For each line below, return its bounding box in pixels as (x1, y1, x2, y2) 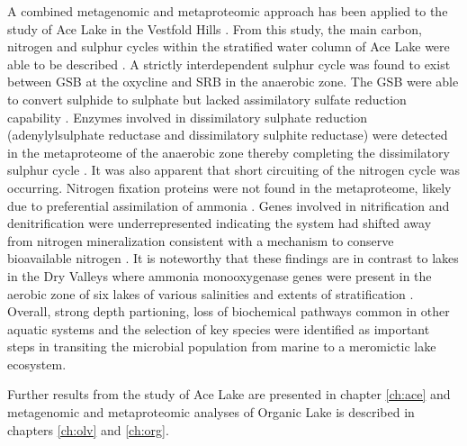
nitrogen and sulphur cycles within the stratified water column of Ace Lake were (7, 37, 450, 56)
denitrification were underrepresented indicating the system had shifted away (7, 214, 432, 232)
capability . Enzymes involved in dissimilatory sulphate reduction (7, 107, 368, 126)
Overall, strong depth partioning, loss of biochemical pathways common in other (7, 302, 450, 321)
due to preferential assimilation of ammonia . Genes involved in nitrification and (7, 196, 450, 214)
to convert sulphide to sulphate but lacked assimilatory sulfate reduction (7, 89, 407, 108)
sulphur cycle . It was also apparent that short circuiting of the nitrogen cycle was (7, 160, 461, 179)
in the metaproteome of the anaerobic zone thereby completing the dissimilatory (7, 142, 450, 161)
